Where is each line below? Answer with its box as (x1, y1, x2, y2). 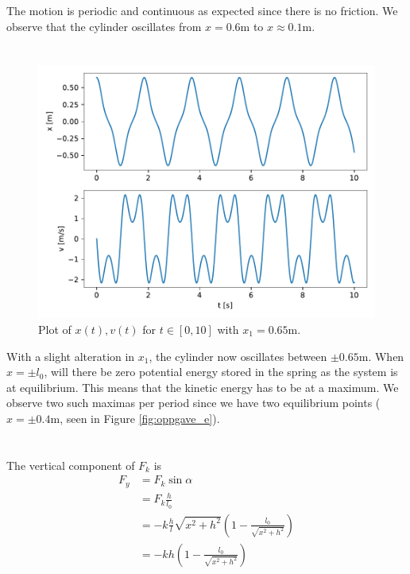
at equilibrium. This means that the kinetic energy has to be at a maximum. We (6, 378, 399, 395)
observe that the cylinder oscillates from (6, 17, 202, 34)
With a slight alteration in (6, 347, 135, 364)
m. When (358, 347, 404, 364)
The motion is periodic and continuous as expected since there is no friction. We (6, 2, 398, 18)
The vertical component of (6, 456, 135, 473)
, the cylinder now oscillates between (149, 347, 327, 364)
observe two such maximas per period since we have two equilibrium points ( (6, 394, 381, 411)
